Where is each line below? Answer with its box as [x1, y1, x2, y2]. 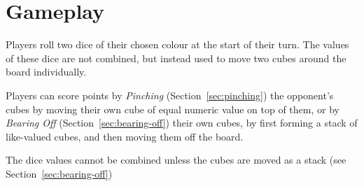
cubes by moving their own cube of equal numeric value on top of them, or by [6, 101, 339, 116]
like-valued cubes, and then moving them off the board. [6, 129, 244, 143]
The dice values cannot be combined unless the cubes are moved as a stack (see [6, 152, 346, 167]
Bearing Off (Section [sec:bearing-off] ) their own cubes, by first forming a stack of [6, 115, 358, 130]
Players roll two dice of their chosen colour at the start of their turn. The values [6, 37, 349, 52]
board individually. [6, 64, 87, 79]
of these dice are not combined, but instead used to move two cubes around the [6, 50, 346, 65]
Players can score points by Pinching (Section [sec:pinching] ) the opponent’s [6, 87, 334, 102]
